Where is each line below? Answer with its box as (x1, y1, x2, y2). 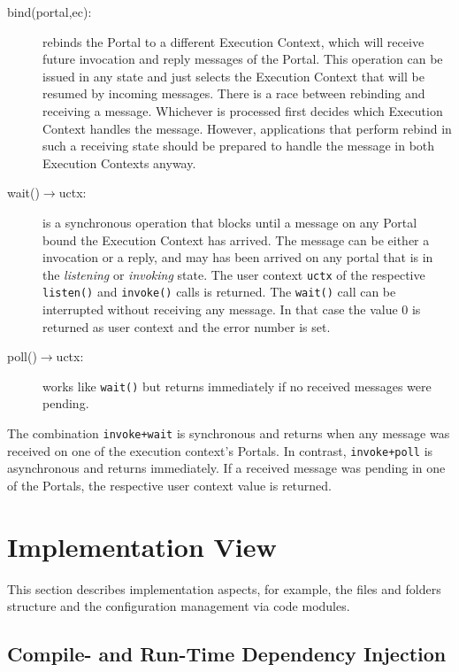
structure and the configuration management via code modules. (7, 597, 350, 615)
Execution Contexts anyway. (42, 153, 196, 172)
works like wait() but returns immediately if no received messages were (42, 376, 432, 395)
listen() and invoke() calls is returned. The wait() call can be (42, 282, 396, 301)
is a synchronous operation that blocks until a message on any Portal (42, 212, 417, 231)
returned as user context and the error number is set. (42, 317, 331, 336)
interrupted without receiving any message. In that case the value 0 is (42, 300, 421, 319)
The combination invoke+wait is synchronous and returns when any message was (7, 424, 450, 443)
